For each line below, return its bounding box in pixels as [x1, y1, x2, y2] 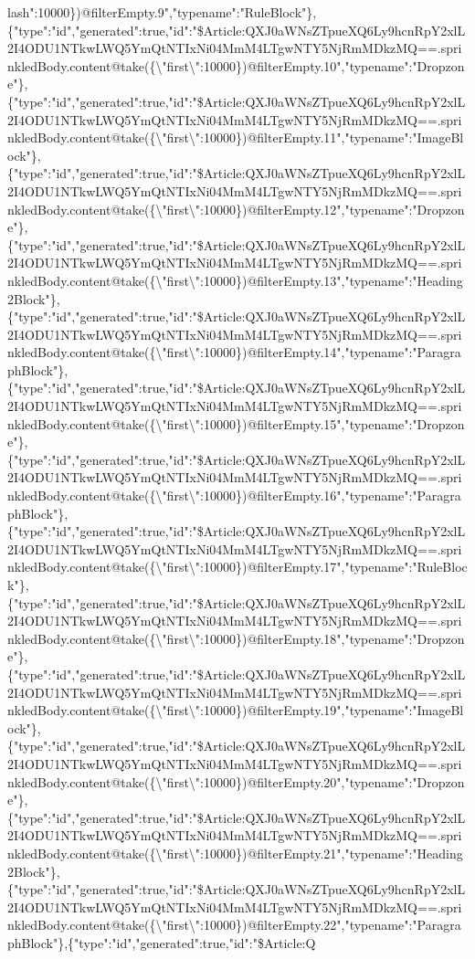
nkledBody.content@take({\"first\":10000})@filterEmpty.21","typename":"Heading [7, 843, 463, 862]
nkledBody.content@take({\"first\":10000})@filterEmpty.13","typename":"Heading [7, 270, 463, 290]
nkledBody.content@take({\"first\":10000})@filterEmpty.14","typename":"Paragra [7, 342, 461, 362]
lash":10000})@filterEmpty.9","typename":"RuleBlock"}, [7, 3, 317, 21]
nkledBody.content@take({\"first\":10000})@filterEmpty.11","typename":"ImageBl [7, 128, 464, 147]
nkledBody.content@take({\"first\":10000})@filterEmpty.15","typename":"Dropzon [7, 414, 465, 433]
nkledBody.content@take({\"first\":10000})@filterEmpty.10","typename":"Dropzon [7, 56, 465, 75]
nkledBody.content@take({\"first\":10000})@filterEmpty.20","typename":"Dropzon [7, 772, 465, 791]
